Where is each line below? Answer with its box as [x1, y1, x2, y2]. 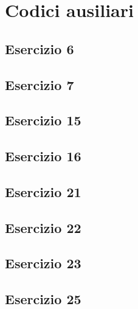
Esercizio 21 [5, 182, 81, 201]
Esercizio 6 [5, 39, 74, 58]
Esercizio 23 [5, 254, 81, 273]
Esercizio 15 [5, 111, 81, 130]
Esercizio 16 [5, 147, 81, 165]
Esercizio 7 [5, 75, 74, 94]
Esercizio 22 [5, 218, 81, 237]
